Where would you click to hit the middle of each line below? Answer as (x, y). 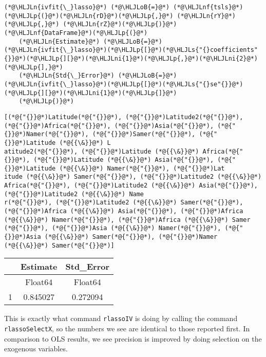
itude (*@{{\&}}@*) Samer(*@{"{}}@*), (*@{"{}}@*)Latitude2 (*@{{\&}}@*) (133, 177)
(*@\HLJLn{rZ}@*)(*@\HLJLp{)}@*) (120, 24)
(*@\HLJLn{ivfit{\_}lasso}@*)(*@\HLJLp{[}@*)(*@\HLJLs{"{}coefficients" (131, 50)
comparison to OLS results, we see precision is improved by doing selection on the (133, 338)
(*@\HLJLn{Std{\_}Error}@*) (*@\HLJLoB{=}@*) (98, 76)
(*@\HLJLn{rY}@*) (206, 16)
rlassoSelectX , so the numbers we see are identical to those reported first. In (127, 328)
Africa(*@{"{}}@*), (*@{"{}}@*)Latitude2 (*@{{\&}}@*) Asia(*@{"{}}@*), (131, 186)
